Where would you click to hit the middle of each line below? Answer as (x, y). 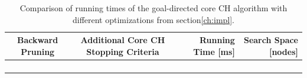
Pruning (38, 51)
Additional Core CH (123, 40)
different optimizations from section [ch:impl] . (153, 19)
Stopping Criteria (123, 51)
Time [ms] (214, 51)
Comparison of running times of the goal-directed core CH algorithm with (153, 8)
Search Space (271, 40)
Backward (38, 40)
